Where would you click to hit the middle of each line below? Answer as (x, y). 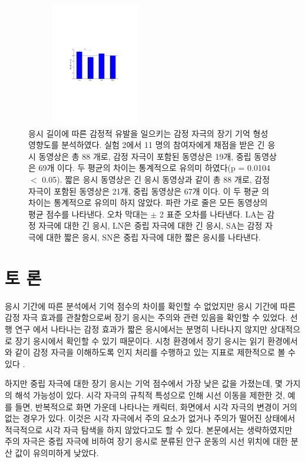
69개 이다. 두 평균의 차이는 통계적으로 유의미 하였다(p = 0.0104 (154, 168)
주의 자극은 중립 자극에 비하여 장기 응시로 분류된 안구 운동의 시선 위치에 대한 (146, 441)
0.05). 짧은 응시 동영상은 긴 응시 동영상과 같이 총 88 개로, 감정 (156, 179)
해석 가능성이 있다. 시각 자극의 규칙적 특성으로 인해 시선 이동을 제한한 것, (150, 395)
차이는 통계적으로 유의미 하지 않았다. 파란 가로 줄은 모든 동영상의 (148, 202)
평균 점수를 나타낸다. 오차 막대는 (88, 214)
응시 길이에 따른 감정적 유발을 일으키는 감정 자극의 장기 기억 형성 (148, 133)
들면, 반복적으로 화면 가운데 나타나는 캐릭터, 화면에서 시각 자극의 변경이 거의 (156, 406)
